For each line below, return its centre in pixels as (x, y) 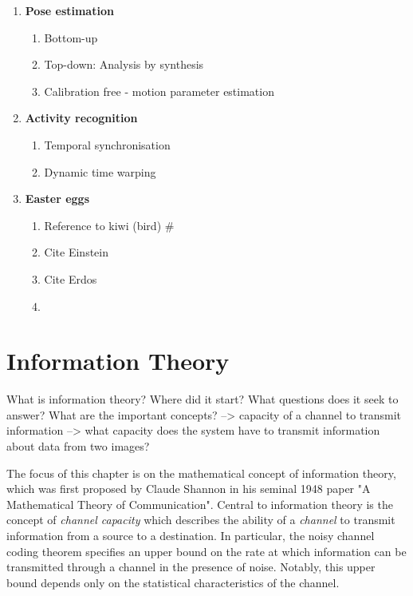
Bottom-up (71, 37)
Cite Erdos (71, 278)
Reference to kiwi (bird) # (109, 225)
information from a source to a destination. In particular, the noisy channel (191, 535)
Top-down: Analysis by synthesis (124, 64)
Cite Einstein (76, 252)
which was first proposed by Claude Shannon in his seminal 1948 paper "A (189, 489)
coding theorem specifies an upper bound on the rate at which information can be (206, 551)
